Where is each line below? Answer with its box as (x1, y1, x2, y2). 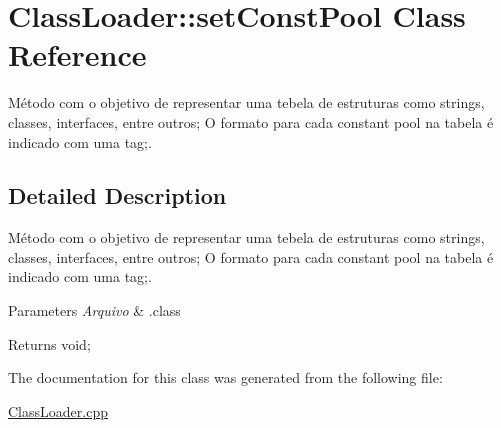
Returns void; (8, 333, 91, 354)
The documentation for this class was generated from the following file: (8, 367, 443, 388)
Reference (8, 34, 147, 75)
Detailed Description (8, 180, 227, 211)
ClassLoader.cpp (8, 400, 108, 421)
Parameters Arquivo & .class (8, 300, 181, 321)
